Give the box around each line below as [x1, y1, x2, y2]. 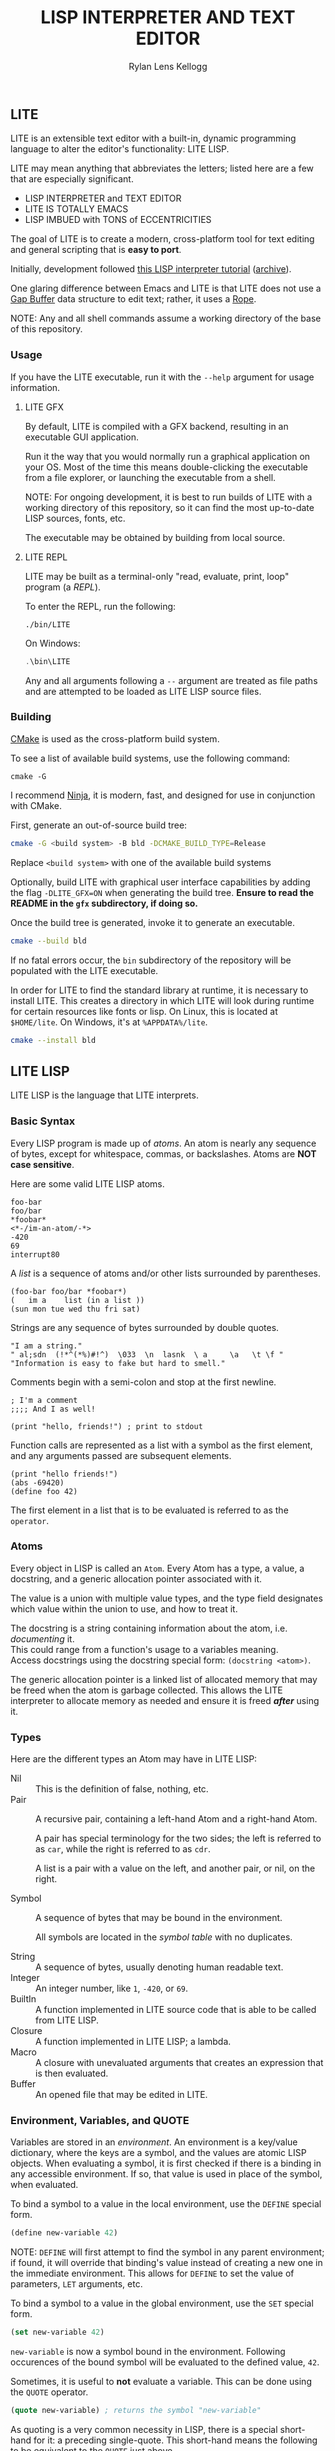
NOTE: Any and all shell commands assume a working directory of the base [10, 312, 322, 325]
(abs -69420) [10, 1477, 65, 1488]
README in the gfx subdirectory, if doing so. [10, 897, 199, 909]
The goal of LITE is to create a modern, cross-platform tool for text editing [10, 233, 315, 245]
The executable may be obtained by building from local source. [24, 531, 286, 543]
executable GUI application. [24, 431, 139, 443]
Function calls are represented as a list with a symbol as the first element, [10, 1439, 313, 1451]
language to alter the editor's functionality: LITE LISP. [10, 143, 230, 155]
